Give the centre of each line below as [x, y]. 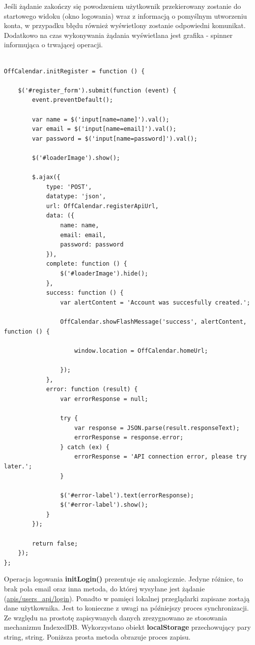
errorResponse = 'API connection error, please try [160, 457]
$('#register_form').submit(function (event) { [97, 90]
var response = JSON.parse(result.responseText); [157, 428]
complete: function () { [86, 264]
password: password [92, 245]
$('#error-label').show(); [104, 505]
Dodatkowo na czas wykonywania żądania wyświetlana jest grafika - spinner [118, 35]
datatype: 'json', [76, 197]
